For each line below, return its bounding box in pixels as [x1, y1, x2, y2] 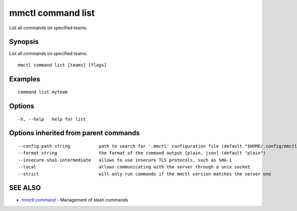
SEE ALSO [9, 184, 41, 192]
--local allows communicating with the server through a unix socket [18, 164, 250, 170]
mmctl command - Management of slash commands [21, 197, 128, 203]
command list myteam [18, 89, 68, 95]
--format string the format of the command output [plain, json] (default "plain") [18, 150, 266, 156]
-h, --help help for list [18, 116, 86, 122]
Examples [9, 75, 41, 83]
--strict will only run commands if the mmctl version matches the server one [18, 171, 271, 177]
